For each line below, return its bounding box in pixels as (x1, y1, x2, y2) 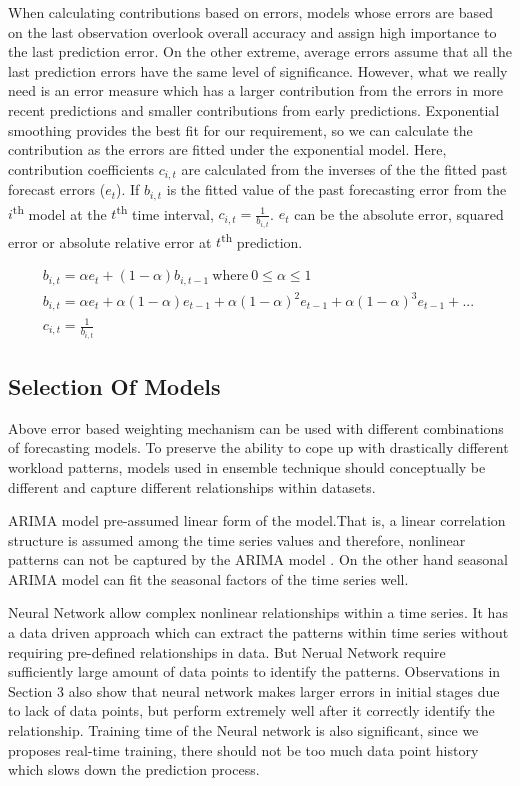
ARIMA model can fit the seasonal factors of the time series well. (8, 568, 409, 589)
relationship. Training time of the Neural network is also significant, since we (8, 720, 479, 741)
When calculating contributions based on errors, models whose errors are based (8, 2, 494, 22)
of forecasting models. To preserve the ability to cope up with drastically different (8, 437, 509, 458)
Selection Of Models (8, 370, 221, 401)
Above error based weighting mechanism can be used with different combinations (8, 417, 504, 438)
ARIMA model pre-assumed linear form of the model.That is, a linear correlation (8, 510, 506, 531)
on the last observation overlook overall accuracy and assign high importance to (8, 21, 497, 42)
